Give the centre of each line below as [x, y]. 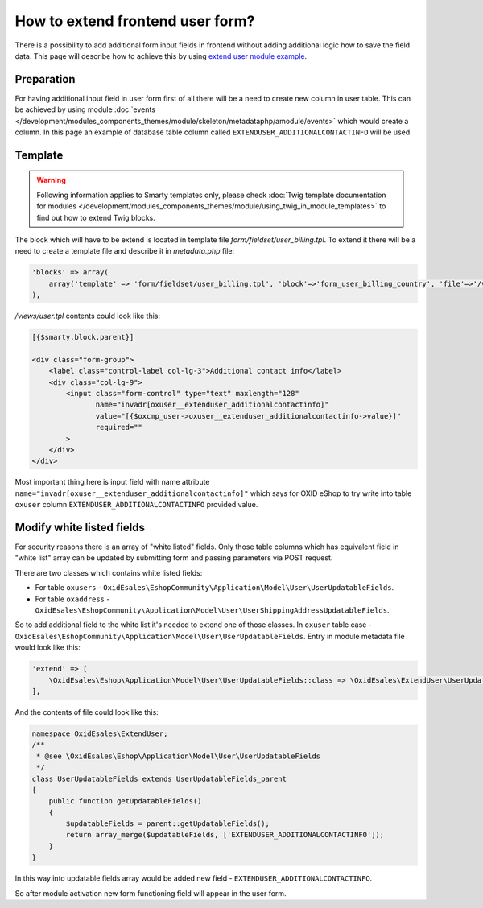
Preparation [45, 79]
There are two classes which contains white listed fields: [109, 572]
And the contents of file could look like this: [87, 712]
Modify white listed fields [80, 527]
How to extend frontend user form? [135, 21]
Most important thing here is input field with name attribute [112, 482]
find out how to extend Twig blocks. [96, 217]
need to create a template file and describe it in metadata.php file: [125, 251]
